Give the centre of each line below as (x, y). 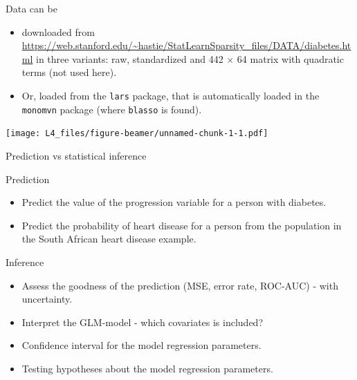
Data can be (31, 8)
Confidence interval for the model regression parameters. (141, 345)
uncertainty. (47, 299)
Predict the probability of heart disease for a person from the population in (182, 225)
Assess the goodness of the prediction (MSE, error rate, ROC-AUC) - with (180, 285)
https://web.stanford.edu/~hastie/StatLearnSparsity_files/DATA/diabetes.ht (186, 45)
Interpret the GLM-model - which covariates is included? (143, 322)
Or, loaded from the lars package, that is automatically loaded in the (171, 95)
